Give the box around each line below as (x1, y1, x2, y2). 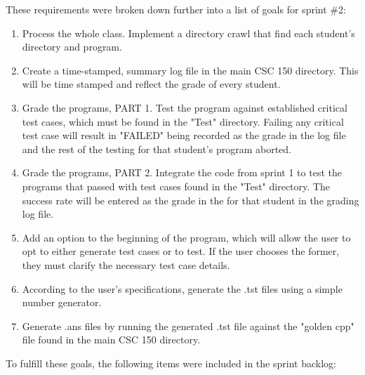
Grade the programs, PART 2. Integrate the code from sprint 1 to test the (22, 165, 342, 180)
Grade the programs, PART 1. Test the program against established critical (22, 100, 347, 114)
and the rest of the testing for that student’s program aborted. (22, 141, 291, 156)
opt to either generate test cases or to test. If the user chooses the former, (22, 244, 340, 258)
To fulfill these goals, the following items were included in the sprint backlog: (6, 355, 336, 370)
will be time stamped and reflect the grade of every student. (22, 77, 281, 91)
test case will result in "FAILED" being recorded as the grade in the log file (22, 128, 346, 143)
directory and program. (22, 39, 122, 54)
